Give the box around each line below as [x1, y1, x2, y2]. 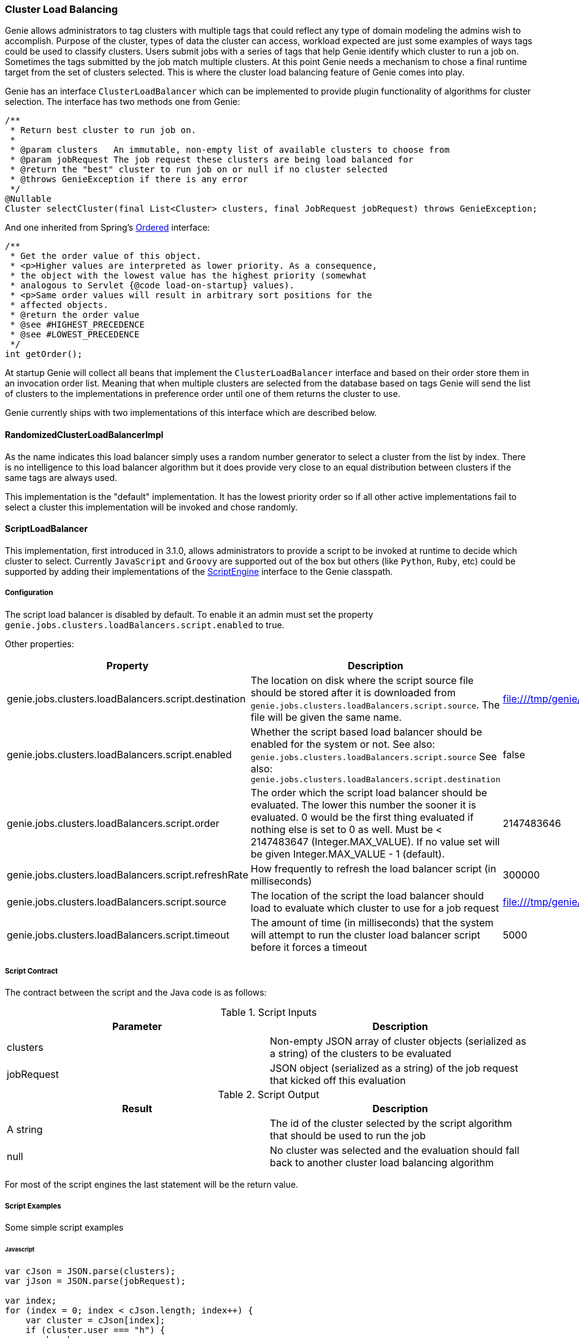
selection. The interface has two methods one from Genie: [5, 96, 240, 107]
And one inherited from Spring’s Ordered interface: [5, 222, 210, 233]
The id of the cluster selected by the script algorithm [270, 1117, 512, 1130]
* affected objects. [10, 300, 109, 310]
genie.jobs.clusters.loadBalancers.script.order [7, 817, 220, 829]
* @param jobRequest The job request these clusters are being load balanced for [10, 155, 413, 165]
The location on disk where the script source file [250, 674, 474, 686]
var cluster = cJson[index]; [25, 1315, 166, 1325]
